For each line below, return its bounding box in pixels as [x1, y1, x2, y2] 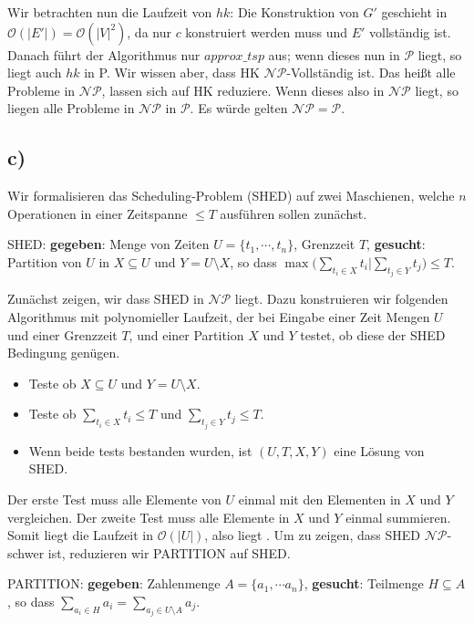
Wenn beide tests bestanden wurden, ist [28, 441, 252, 460]
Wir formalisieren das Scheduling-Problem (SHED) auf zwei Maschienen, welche [7, 186, 455, 205]
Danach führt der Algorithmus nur [7, 45, 201, 64]
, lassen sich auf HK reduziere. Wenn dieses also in [101, 80, 385, 99]
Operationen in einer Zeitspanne [7, 203, 188, 223]
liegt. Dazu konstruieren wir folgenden [234, 289, 448, 308]
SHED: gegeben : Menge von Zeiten [7, 234, 210, 254]
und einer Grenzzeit [7, 325, 118, 344]
